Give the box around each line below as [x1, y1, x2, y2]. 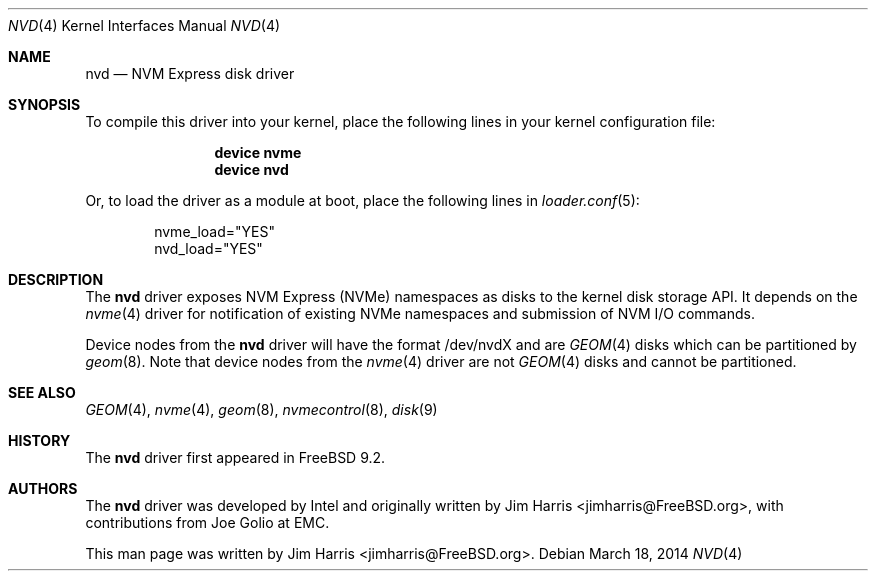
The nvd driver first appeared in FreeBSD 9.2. [85, 449, 386, 466]
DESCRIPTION [8, 271, 104, 288]
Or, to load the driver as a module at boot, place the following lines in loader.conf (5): [85, 192, 640, 209]
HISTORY [8, 432, 71, 449]
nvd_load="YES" [154, 240, 263, 257]
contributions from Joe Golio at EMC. [85, 514, 330, 531]
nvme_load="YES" [154, 223, 275, 240]
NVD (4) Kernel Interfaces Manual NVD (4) [8, 17, 281, 34]
